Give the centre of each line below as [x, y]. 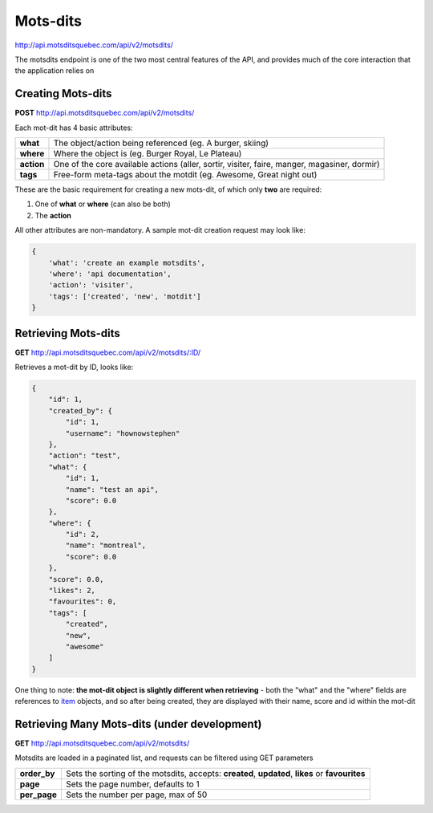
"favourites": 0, [83, 602]
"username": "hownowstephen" [123, 433]
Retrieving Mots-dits [67, 333]
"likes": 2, [72, 591]
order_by [37, 773]
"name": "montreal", [106, 545]
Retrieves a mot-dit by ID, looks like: [74, 367]
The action [53, 215]
